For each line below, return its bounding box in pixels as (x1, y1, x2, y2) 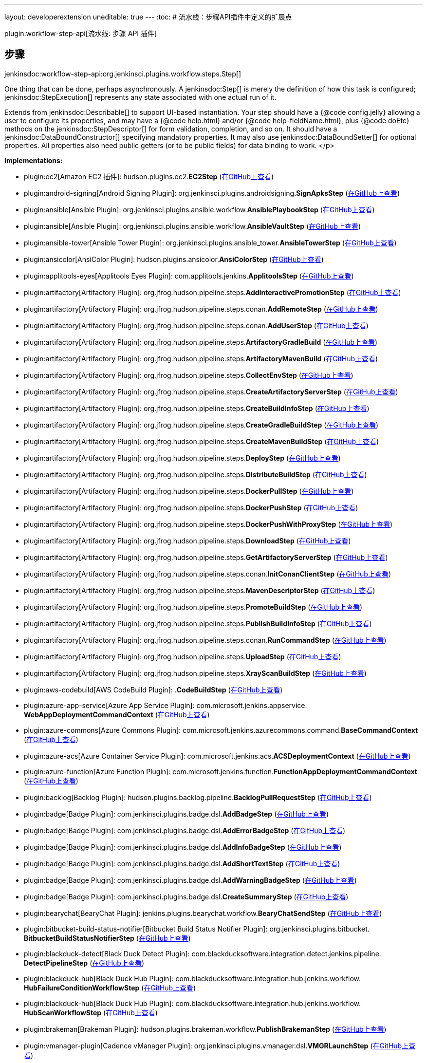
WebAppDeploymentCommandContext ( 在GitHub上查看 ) (24, 710, 210, 719)
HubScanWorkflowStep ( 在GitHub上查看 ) (24, 1008, 158, 1017)
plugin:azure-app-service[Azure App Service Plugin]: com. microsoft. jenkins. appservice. (24, 701, 307, 709)
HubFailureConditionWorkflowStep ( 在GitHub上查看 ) (24, 983, 196, 992)
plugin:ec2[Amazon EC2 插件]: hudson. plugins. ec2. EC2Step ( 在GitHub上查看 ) (24, 172, 274, 181)
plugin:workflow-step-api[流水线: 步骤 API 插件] (4, 29, 157, 37)
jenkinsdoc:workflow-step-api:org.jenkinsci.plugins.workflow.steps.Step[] (4, 69, 241, 78)
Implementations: (4, 156, 63, 165)
